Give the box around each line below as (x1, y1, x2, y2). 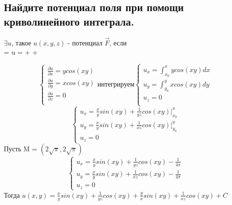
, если (109, 37, 127, 47)
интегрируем (97, 81, 135, 88)
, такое (11, 37, 31, 47)
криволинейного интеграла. (4, 14, 134, 29)
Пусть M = (4, 144, 37, 154)
